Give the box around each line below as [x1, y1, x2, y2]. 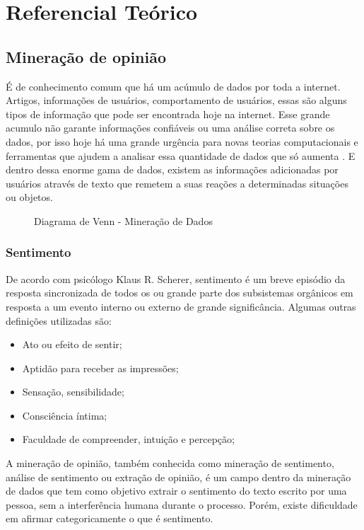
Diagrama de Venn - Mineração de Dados [34, 213, 213, 228]
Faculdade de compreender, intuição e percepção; [22, 432, 235, 447]
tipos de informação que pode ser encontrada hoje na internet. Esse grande [6, 106, 330, 121]
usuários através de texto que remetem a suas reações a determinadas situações [6, 175, 348, 190]
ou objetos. [6, 190, 53, 204]
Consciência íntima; [22, 408, 107, 422]
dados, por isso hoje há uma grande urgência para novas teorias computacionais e [6, 134, 358, 149]
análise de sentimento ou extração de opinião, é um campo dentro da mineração [6, 469, 351, 484]
